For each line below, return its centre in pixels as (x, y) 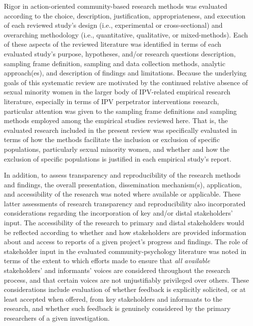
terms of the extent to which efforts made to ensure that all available (107, 261)
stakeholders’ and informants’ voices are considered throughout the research (117, 270)
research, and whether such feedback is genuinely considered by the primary (117, 308)
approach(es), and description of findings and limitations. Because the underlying (125, 73)
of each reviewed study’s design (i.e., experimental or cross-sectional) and (113, 25)
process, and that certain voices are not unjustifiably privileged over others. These (126, 280)
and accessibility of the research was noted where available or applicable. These (122, 194)
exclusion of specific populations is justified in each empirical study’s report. (118, 158)
